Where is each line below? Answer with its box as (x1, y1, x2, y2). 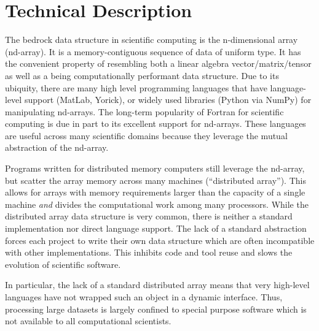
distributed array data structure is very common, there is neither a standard (5, 210, 293, 223)
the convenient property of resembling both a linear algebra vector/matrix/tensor (5, 57, 312, 70)
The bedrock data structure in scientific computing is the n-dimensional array (5, 33, 298, 46)
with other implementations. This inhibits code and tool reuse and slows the (5, 246, 293, 259)
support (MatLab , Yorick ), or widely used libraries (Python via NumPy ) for (24, 93, 312, 106)
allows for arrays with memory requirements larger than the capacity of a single (5, 186, 305, 199)
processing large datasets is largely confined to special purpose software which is (5, 302, 307, 315)
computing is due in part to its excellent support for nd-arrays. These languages (5, 117, 306, 130)
